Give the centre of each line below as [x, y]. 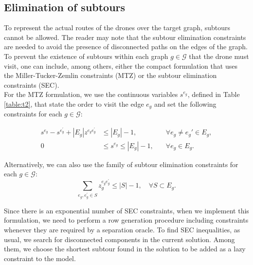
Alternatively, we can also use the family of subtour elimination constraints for [121, 164]
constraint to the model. [40, 258]
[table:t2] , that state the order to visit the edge [74, 104]
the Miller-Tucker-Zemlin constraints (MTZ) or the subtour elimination [110, 75]
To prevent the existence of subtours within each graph [86, 56]
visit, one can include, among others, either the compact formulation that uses [121, 66]
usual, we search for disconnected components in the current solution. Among [119, 239]
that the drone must [219, 56]
